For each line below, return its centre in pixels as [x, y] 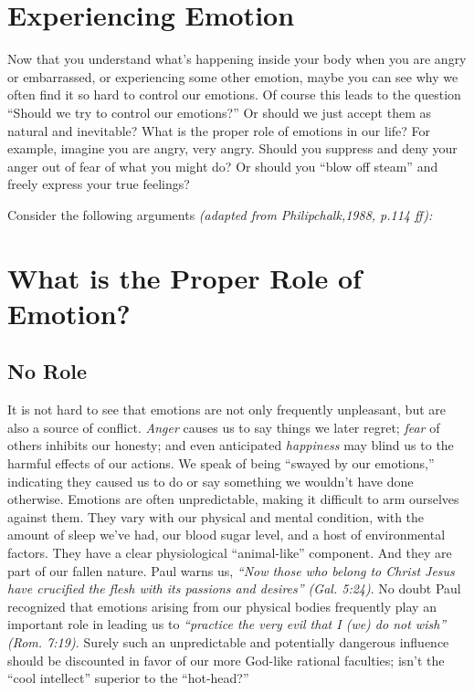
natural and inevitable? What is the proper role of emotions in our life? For [219, 130]
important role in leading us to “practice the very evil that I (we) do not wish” [227, 624]
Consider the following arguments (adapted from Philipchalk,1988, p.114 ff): [220, 214]
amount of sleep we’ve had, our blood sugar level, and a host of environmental [226, 535]
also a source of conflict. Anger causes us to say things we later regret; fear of [224, 427]
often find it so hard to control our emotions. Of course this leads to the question [234, 94]
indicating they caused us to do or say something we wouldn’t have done [211, 481]
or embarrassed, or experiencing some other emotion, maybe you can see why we [233, 76]
